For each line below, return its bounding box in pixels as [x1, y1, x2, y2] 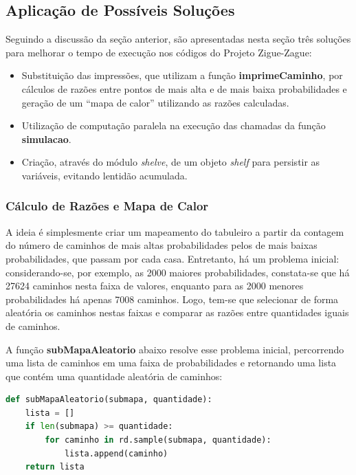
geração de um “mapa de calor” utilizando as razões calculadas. [21, 95, 289, 109]
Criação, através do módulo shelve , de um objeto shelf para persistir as [21, 155, 320, 169]
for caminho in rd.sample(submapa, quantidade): [45, 435, 271, 445]
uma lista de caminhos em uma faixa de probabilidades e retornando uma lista [5, 355, 337, 370]
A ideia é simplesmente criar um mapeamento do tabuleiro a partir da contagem [5, 224, 344, 239]
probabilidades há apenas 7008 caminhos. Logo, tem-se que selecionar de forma [5, 291, 339, 306]
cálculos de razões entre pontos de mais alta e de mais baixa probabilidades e [21, 81, 347, 96]
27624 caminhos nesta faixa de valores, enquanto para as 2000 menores [5, 278, 304, 293]
